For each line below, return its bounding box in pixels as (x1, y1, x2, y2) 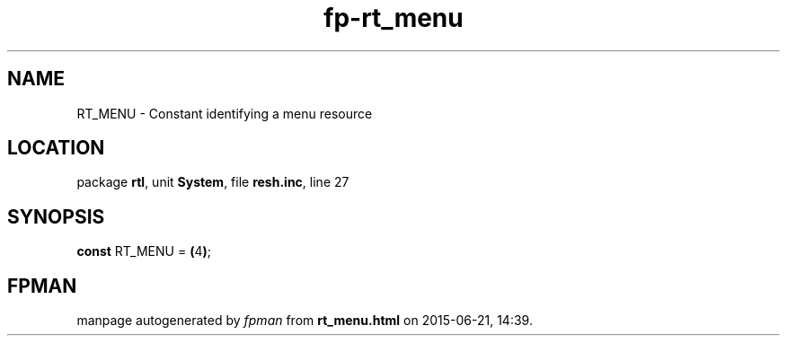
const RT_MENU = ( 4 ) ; (76, 243, 211, 259)
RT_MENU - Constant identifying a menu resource (76, 105, 373, 121)
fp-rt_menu (323, 3, 464, 33)
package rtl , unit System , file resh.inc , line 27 (76, 174, 349, 190)
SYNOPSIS (7, 205, 105, 228)
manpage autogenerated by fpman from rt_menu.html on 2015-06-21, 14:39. (76, 312, 533, 329)
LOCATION (7, 136, 105, 160)
